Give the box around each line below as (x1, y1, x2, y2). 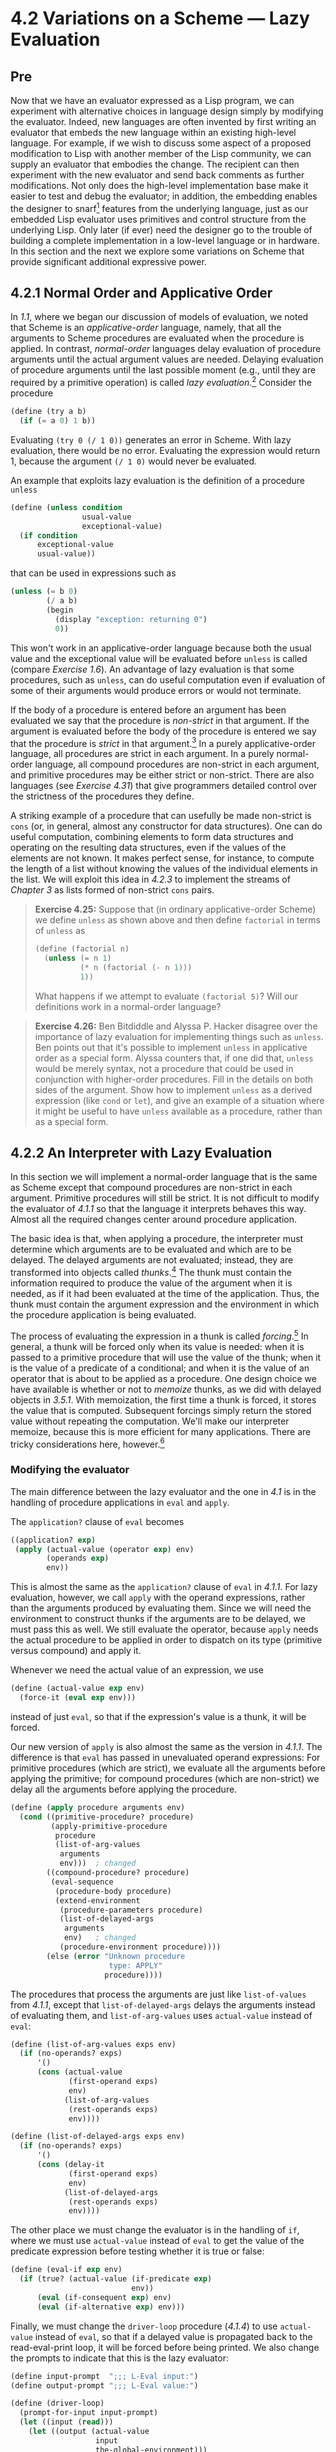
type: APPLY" (108, 1960, 163, 1971)
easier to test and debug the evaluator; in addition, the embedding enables (10, 190, 318, 202)
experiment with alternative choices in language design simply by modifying (10, 105, 324, 117)
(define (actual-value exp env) (10, 1683, 145, 1694)
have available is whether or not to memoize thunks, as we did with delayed (10, 1383, 322, 1395)
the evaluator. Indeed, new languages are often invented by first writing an (10, 116, 317, 127)
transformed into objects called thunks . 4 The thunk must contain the (10, 1265, 292, 1279)
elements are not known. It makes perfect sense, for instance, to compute (10, 852, 315, 864)
